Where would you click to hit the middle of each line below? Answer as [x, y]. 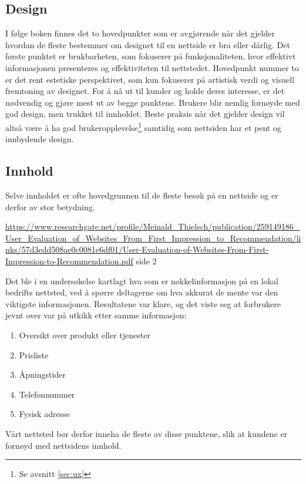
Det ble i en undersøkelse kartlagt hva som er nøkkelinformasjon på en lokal [142, 280]
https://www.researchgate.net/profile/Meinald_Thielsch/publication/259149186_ [153, 226]
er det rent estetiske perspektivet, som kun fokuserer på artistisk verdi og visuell [150, 79]
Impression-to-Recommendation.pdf [69, 261]
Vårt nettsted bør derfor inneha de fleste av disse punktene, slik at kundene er [147, 433]
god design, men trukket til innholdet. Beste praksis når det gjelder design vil [145, 114]
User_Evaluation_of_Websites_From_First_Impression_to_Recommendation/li [153, 238]
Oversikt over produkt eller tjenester [85, 335]
